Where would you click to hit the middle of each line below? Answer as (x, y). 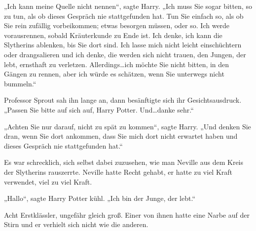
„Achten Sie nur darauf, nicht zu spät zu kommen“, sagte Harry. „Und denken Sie (128, 126)
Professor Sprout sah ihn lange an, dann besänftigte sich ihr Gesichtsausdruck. (123, 100)
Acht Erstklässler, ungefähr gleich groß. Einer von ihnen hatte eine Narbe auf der (127, 214)
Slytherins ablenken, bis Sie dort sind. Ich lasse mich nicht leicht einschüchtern (123, 45)
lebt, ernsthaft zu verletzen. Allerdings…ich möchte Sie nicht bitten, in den (117, 64)
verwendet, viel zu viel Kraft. (48, 181)
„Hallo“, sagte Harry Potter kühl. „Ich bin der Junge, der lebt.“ (100, 198)
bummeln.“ (20, 83)
